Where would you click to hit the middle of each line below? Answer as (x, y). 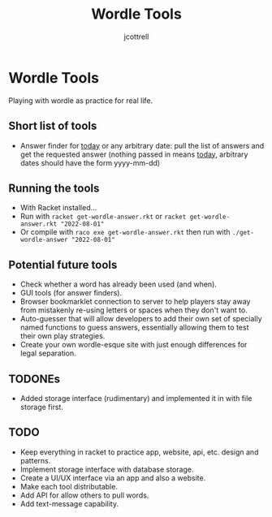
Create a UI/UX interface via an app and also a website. (113, 478)
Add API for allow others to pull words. (84, 495)
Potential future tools (63, 265)
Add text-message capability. (69, 503)
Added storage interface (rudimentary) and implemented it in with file (136, 398)
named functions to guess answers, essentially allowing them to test (134, 327)
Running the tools (54, 188)
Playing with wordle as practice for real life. (80, 100)
